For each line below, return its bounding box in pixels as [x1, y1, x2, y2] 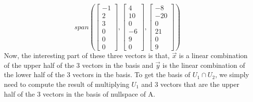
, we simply [215, 69, 249, 80]
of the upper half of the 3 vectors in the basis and [4, 60, 153, 70]
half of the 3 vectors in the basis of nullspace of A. [4, 88, 155, 99]
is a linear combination [179, 50, 248, 61]
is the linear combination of [162, 60, 245, 70]
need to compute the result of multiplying [4, 79, 129, 89]
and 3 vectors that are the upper [141, 79, 239, 89]
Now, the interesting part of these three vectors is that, [4, 50, 170, 61]
